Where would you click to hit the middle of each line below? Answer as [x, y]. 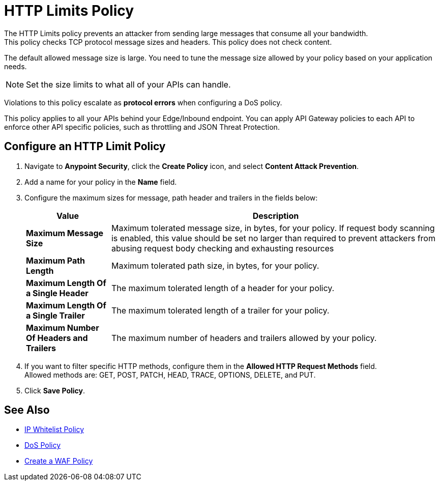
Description [276, 216]
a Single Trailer [55, 315]
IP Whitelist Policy [54, 430]
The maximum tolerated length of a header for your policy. [223, 288]
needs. [16, 66]
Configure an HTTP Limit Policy [85, 147]
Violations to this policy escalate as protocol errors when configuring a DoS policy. [143, 102]
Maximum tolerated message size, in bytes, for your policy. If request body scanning [273, 228]
